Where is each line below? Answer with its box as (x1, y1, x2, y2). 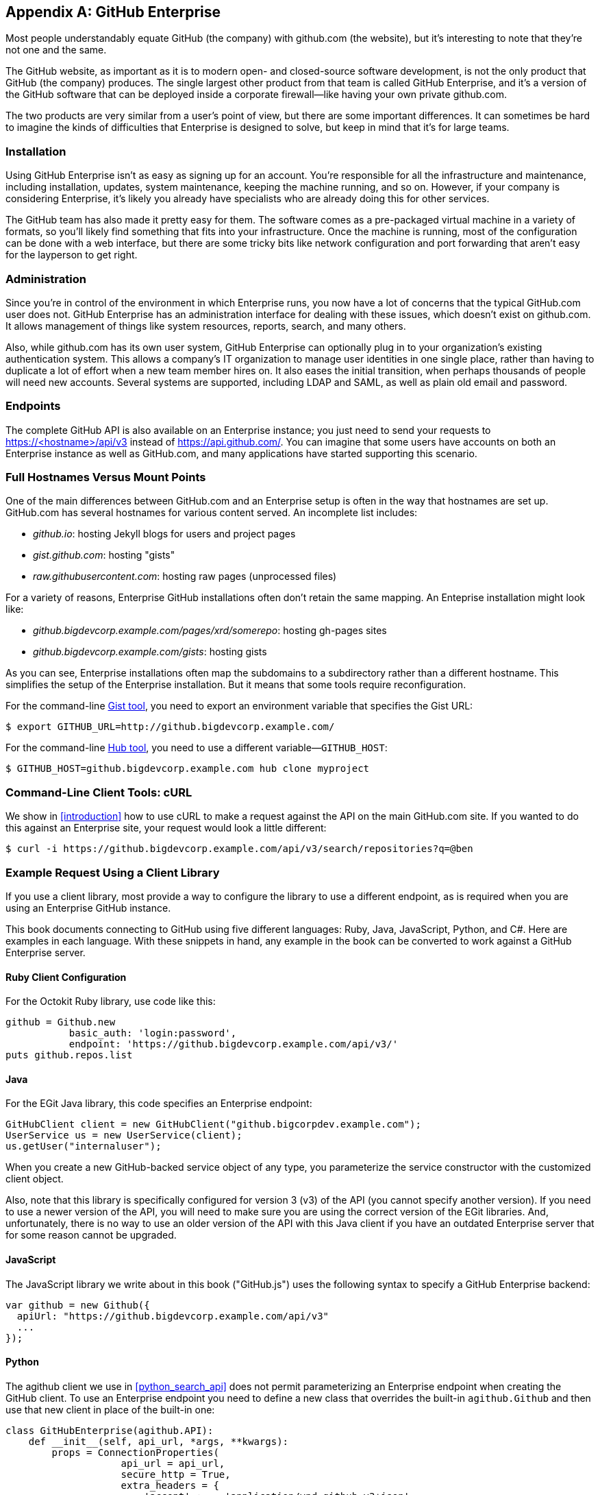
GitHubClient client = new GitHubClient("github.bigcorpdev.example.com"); (5, 1119, 421, 1130)
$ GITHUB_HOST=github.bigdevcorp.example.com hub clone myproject (5, 763, 370, 775)
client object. (5, 1173, 64, 1185)
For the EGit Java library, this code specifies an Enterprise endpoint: (5, 1097, 312, 1110)
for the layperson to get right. (5, 249, 138, 261)
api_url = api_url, (121, 1457, 225, 1469)
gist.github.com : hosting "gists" (33, 549, 175, 561)
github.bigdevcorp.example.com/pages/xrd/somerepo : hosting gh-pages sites (33, 624, 387, 637)
